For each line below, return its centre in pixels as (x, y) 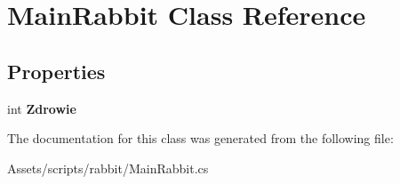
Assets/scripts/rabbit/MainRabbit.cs (108, 168)
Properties (56, 71)
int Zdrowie (42, 108)
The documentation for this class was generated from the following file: (200, 138)
